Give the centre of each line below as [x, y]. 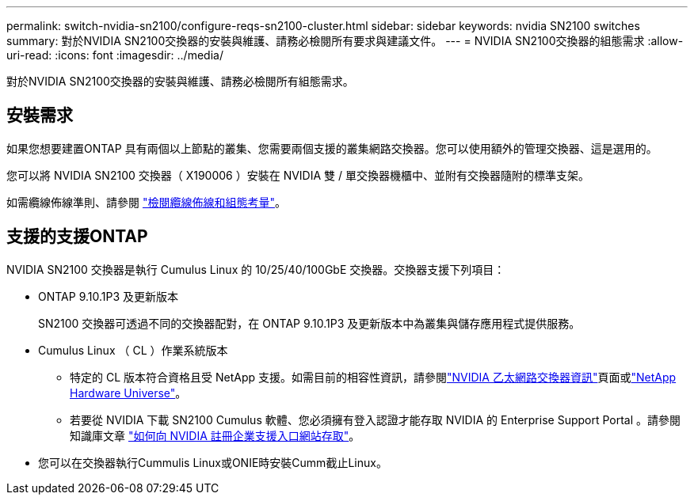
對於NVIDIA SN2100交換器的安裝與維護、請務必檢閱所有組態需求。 [180, 81]
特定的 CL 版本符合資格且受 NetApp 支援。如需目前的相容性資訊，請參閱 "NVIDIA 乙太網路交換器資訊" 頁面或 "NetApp [373, 377]
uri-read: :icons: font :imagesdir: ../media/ [115, 55]
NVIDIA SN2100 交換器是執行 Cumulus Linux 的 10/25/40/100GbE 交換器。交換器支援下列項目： [256, 269]
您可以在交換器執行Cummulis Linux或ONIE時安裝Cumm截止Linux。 [213, 462]
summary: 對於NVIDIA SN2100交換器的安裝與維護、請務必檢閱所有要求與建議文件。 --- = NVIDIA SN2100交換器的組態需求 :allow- [345, 41]
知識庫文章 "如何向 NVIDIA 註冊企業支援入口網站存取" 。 [215, 435]
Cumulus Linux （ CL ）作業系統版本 [133, 350]
